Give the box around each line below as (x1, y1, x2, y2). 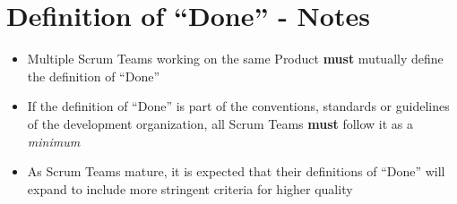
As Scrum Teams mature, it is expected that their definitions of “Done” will (27, 162, 445, 181)
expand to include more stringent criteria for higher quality (27, 179, 353, 198)
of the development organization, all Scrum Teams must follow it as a (27, 114, 414, 132)
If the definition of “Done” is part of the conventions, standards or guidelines (27, 97, 450, 115)
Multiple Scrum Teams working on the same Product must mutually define (27, 49, 444, 68)
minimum (27, 132, 81, 150)
